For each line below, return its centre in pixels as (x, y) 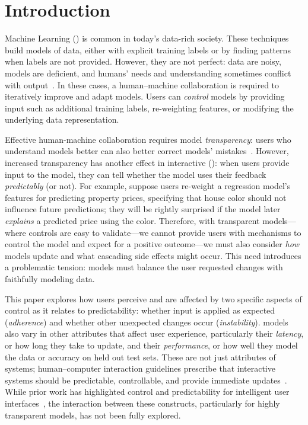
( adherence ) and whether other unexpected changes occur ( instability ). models (147, 322)
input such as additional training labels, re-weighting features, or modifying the (149, 108)
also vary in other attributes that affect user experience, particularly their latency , (154, 333)
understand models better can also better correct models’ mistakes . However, (147, 151)
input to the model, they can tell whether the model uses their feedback (136, 174)
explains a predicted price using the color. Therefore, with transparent (132, 221)
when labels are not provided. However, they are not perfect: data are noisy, (143, 61)
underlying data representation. (62, 119)
